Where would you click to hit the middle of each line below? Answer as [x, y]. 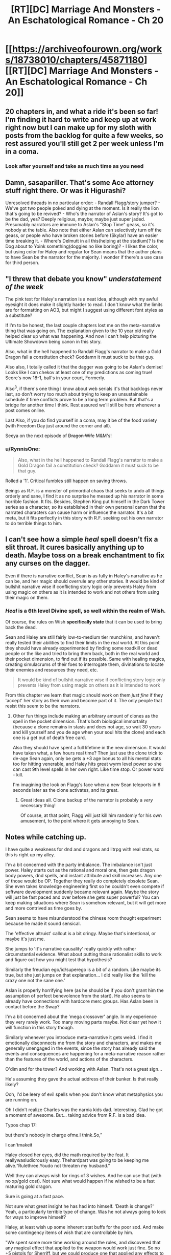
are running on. [21, 1100]
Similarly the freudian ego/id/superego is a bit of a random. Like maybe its [83, 969]
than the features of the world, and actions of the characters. [69, 1059]
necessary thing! [38, 806]
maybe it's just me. [25, 939]
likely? [12, 1084]
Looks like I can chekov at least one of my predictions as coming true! [79, 373]
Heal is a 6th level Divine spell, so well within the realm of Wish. [86, 611]
